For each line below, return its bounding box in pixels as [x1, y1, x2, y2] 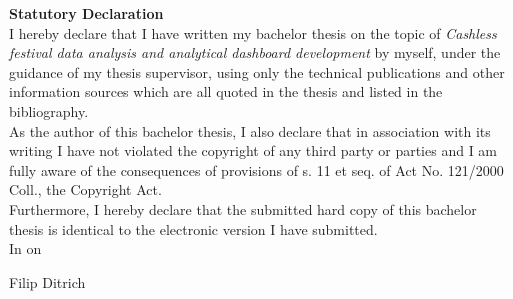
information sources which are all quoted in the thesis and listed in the [9, 81, 443, 102]
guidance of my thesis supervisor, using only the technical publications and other [9, 61, 505, 82]
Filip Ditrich [9, 271, 86, 292]
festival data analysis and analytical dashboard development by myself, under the [9, 42, 501, 63]
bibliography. [9, 100, 89, 121]
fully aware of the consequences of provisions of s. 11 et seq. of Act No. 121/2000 [9, 159, 504, 180]
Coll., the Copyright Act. [9, 179, 162, 200]
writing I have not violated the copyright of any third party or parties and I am [9, 140, 498, 161]
